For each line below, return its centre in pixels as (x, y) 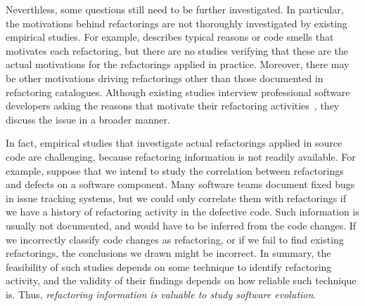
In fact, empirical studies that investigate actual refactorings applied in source (174, 143)
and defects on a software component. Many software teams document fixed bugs (180, 184)
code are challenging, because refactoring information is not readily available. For (181, 156)
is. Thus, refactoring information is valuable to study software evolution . (161, 294)
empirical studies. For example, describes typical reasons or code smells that (170, 37)
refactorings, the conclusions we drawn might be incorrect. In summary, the (168, 253)
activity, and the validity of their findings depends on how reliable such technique (181, 280)
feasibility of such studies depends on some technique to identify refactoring (169, 266)
